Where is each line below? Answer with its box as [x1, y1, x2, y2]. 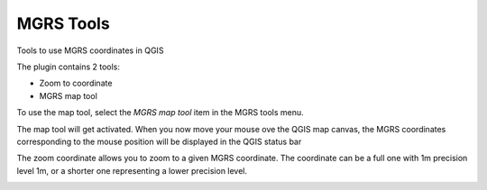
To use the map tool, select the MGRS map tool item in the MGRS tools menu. [16, 107, 304, 118]
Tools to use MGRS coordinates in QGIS [16, 45, 164, 56]
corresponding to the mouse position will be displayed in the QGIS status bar [16, 136, 302, 147]
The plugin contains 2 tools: [16, 61, 121, 72]
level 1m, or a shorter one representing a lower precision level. [16, 165, 248, 176]
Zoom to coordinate [39, 77, 113, 89]
